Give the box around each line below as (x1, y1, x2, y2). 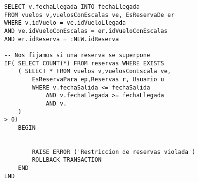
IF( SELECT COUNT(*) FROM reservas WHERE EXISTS (4, 60, 164, 67)
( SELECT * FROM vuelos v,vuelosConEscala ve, (18, 68, 171, 75)
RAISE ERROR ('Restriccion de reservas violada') (32, 148, 196, 155)
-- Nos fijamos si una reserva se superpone (4, 51, 150, 59)
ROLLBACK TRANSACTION (32, 156, 102, 164)
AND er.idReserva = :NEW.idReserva (4, 35, 119, 43)
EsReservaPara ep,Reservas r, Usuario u (32, 76, 164, 83)
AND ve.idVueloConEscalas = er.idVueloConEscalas (4, 27, 168, 34)
